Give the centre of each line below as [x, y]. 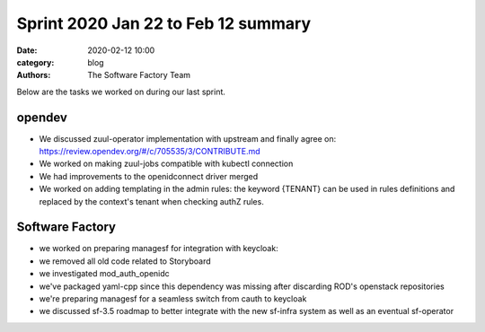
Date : [27, 50]
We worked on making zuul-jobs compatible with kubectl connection [166, 164]
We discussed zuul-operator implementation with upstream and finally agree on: [188, 138]
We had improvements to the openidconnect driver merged [149, 176]
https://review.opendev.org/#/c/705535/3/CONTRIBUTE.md [150, 152]
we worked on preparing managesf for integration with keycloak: [159, 249]
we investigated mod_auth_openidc [104, 274]
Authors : [34, 75]
